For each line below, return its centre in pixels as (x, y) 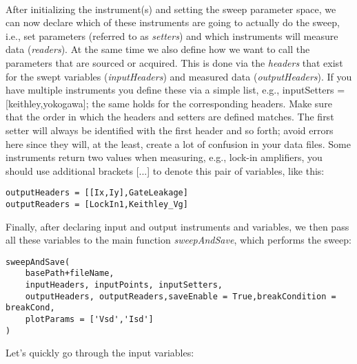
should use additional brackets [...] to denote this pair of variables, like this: (165, 170)
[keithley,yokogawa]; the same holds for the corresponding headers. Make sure (169, 103)
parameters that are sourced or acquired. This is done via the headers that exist (174, 62)
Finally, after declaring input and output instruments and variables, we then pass (177, 226)
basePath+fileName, (70, 274)
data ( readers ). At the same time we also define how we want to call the (158, 49)
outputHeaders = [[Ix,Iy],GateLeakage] (97, 193)
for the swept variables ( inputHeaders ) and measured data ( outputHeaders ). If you (179, 76)
